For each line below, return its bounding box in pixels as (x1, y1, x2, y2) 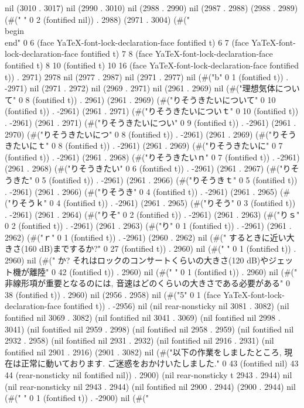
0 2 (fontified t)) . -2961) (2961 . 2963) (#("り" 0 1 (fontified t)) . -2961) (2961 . (5, 220, 292, 232)
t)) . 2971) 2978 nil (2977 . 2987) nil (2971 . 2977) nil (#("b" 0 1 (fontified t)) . (5, 70, 289, 83)
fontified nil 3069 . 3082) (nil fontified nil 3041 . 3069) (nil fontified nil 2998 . (5, 311, 281, 324)
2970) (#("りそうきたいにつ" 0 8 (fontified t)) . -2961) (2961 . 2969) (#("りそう (5, 128, 296, 140)
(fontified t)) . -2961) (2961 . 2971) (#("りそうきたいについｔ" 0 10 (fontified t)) (5, 105, 299, 117)
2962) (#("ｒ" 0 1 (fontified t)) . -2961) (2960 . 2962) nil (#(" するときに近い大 (5, 231, 295, 243)
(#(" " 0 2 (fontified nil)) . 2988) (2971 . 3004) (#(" (5, 13, 190, 25)
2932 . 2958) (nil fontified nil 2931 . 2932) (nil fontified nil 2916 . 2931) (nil (5, 334, 274, 347)
